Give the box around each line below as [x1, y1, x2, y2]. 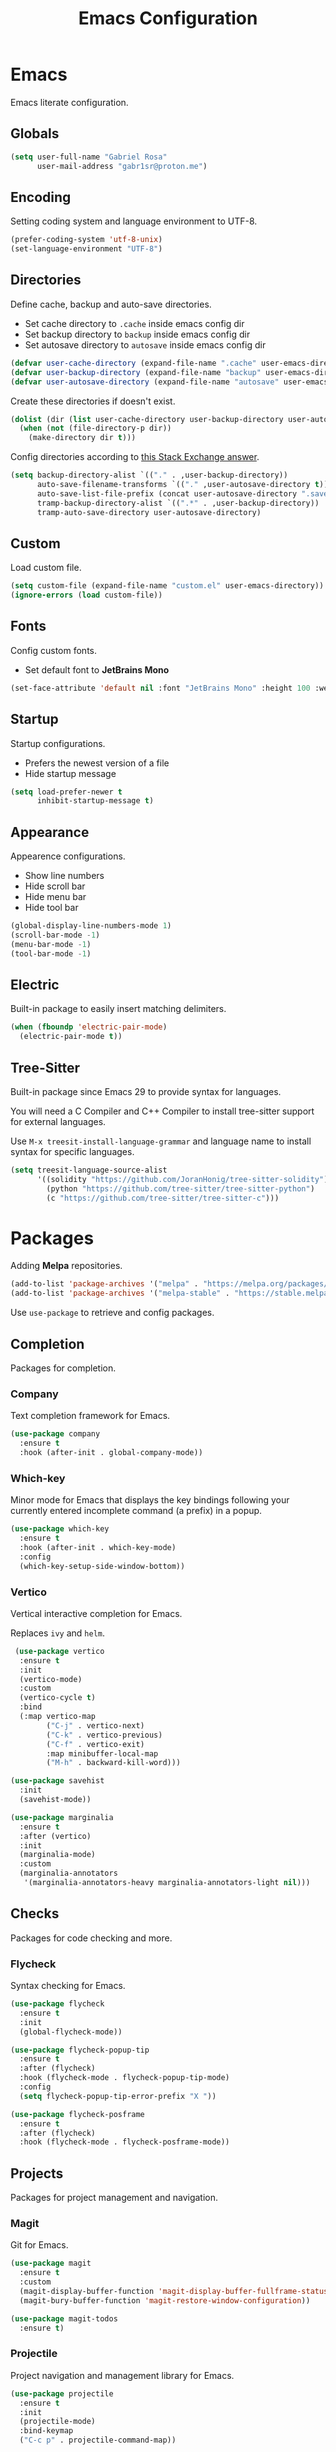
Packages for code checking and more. [10, 1932, 173, 1944]
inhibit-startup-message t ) [36, 796, 155, 806]
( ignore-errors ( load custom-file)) [10, 590, 163, 601]
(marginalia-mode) [19, 1850, 97, 1860]
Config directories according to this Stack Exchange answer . [10, 451, 260, 463]
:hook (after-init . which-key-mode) [19, 1542, 177, 1552]
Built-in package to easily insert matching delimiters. [10, 1003, 227, 1015]
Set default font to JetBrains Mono [24, 663, 170, 676]
